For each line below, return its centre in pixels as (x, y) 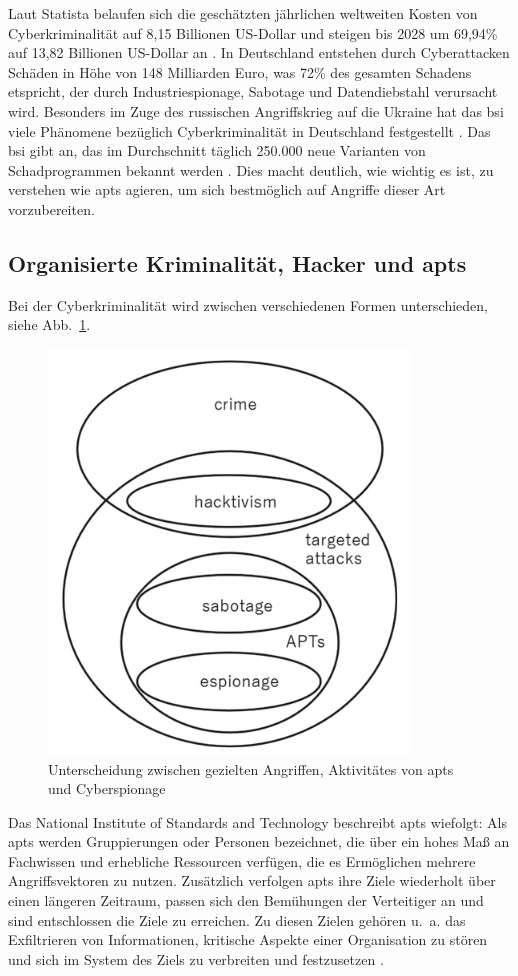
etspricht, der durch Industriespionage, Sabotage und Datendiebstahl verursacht (253, 91)
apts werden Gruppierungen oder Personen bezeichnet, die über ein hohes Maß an (259, 841)
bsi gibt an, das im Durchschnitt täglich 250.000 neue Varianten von (217, 150)
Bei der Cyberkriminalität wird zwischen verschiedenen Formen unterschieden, (248, 304)
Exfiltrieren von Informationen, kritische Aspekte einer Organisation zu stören (248, 939)
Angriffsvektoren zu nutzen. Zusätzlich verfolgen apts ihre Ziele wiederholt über (252, 880)
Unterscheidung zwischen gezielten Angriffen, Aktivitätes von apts (251, 768)
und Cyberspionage (107, 788)
